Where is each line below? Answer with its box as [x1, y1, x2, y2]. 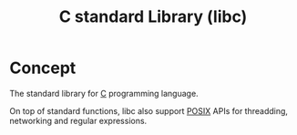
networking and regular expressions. [9, 115, 148, 126]
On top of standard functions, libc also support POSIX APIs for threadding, [9, 105, 289, 116]
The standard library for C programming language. [9, 88, 199, 99]
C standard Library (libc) [58, 6, 248, 27]
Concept [9, 57, 77, 78]
